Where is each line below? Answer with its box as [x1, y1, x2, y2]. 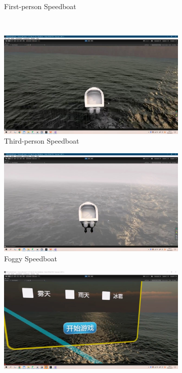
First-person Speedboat [4, 1, 76, 11]
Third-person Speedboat [4, 135, 79, 146]
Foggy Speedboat [4, 253, 57, 263]
